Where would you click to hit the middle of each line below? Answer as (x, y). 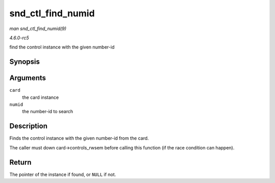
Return (20, 162)
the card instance (40, 97)
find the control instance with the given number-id (62, 47)
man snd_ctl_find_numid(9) (38, 29)
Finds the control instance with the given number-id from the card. (79, 138)
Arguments (28, 78)
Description (29, 126)
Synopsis (25, 62)
